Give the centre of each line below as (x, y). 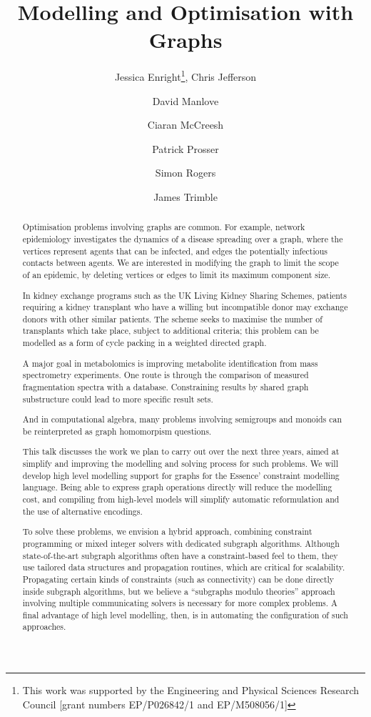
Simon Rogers (185, 173)
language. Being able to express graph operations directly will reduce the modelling (177, 487)
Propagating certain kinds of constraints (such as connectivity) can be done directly (178, 579)
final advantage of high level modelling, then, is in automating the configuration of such (185, 614)
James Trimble (185, 196)
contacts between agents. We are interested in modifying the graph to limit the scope (181, 263)
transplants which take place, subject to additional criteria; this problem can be (171, 331)
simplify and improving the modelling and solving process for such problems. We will (180, 464)
